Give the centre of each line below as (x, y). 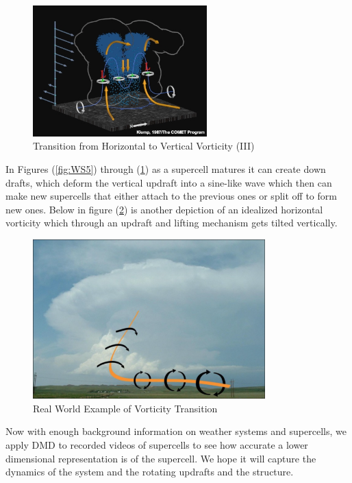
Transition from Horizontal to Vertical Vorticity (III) (144, 146)
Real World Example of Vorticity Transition (125, 408)
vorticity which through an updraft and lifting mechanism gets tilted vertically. (172, 223)
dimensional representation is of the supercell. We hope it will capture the (161, 458)
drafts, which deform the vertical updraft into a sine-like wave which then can (169, 182)
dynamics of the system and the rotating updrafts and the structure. (150, 472)
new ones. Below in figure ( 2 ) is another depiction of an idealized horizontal (164, 209)
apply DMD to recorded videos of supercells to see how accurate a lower (157, 445)
